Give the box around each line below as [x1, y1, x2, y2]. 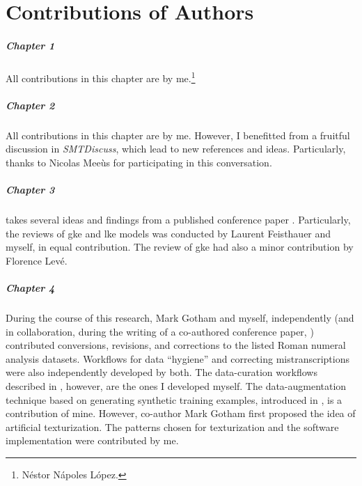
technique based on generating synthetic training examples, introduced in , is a [6, 392, 343, 407]
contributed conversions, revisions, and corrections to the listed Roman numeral [6, 338, 346, 352]
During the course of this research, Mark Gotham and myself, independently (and [6, 311, 354, 325]
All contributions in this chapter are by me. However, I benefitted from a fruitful [6, 127, 350, 142]
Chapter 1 [6, 38, 55, 52]
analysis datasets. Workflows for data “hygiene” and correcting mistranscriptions [6, 351, 349, 366]
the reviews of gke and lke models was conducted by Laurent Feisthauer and [6, 226, 331, 240]
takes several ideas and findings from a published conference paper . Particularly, [6, 212, 351, 227]
